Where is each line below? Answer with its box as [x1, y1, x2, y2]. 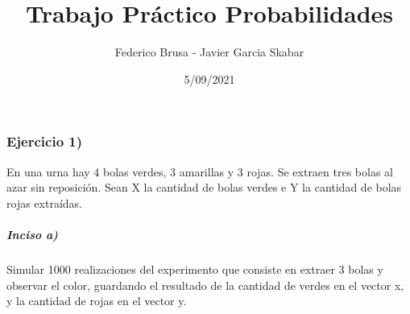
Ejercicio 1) [6, 131, 83, 151]
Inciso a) [6, 225, 58, 242]
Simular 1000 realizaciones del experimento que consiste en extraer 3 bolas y [6, 260, 383, 277]
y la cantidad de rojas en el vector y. [6, 292, 187, 309]
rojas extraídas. [6, 194, 82, 211]
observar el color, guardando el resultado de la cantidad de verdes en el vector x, [6, 276, 404, 293]
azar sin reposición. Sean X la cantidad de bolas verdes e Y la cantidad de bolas [6, 179, 402, 196]
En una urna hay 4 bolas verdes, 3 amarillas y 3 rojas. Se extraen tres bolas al [6, 163, 394, 180]
